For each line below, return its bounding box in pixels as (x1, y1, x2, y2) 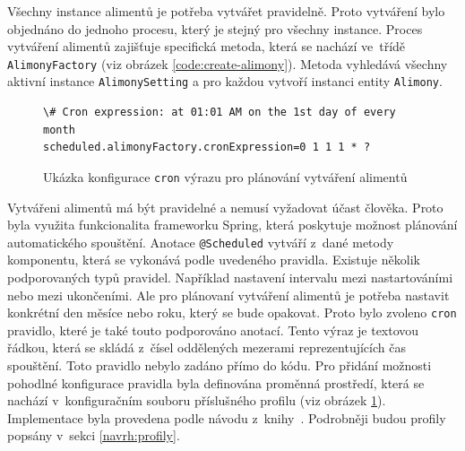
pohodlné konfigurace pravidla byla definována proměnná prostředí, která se (7, 373, 425, 392)
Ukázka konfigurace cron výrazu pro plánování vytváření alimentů (43, 167, 408, 186)
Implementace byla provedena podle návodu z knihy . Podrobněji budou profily (7, 408, 446, 427)
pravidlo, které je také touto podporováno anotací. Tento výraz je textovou (7, 320, 419, 339)
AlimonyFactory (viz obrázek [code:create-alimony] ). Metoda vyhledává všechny (7, 54, 448, 73)
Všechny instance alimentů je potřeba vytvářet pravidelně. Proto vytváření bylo (7, 2, 445, 20)
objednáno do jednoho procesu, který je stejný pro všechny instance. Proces (7, 19, 423, 38)
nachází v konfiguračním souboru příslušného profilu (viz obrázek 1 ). (7, 391, 386, 410)
